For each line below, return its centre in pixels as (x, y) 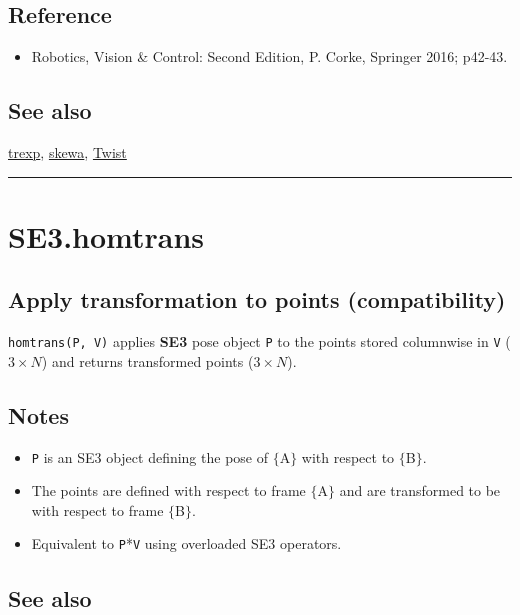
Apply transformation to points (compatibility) (257, 299)
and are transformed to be (420, 490)
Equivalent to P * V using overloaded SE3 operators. (186, 543)
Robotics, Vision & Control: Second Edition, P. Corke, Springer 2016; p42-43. (269, 56)
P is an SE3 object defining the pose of (149, 456)
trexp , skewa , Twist (67, 152)
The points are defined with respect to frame (168, 490)
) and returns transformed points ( (147, 360)
